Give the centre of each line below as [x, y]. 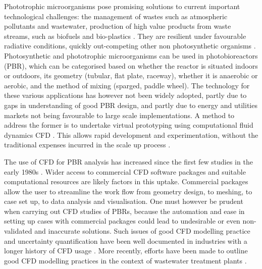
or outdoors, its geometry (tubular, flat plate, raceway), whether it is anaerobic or [131, 75]
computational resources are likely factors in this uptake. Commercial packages [126, 181]
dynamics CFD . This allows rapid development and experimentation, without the [131, 134]
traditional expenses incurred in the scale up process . [87, 145]
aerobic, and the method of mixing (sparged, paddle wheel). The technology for [127, 85]
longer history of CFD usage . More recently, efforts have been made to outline [126, 251]
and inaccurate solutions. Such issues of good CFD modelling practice [142, 231]
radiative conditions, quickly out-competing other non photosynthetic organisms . [130, 46]
